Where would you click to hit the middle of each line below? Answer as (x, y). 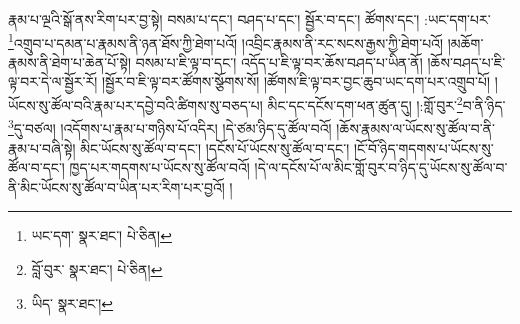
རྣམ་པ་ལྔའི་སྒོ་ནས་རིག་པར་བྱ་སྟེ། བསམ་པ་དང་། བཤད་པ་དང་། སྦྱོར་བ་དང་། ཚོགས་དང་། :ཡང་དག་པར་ (249, 19)
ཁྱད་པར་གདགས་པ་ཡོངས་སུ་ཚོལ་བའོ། (159, 167)
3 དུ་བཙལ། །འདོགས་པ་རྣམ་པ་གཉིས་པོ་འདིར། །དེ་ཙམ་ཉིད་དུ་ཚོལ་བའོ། (170, 126)
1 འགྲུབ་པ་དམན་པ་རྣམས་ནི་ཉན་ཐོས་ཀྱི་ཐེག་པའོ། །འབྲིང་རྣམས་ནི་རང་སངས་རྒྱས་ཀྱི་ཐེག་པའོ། (226, 41)
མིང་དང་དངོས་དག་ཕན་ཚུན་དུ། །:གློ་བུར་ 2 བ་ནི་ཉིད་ (386, 103)
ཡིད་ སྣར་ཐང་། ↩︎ (72, 302)
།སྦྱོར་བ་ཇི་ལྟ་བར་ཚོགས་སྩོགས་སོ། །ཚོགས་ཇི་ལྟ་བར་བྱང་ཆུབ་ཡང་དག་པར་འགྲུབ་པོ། (296, 81)
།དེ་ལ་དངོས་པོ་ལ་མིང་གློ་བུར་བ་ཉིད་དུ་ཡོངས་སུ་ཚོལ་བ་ (381, 167)
